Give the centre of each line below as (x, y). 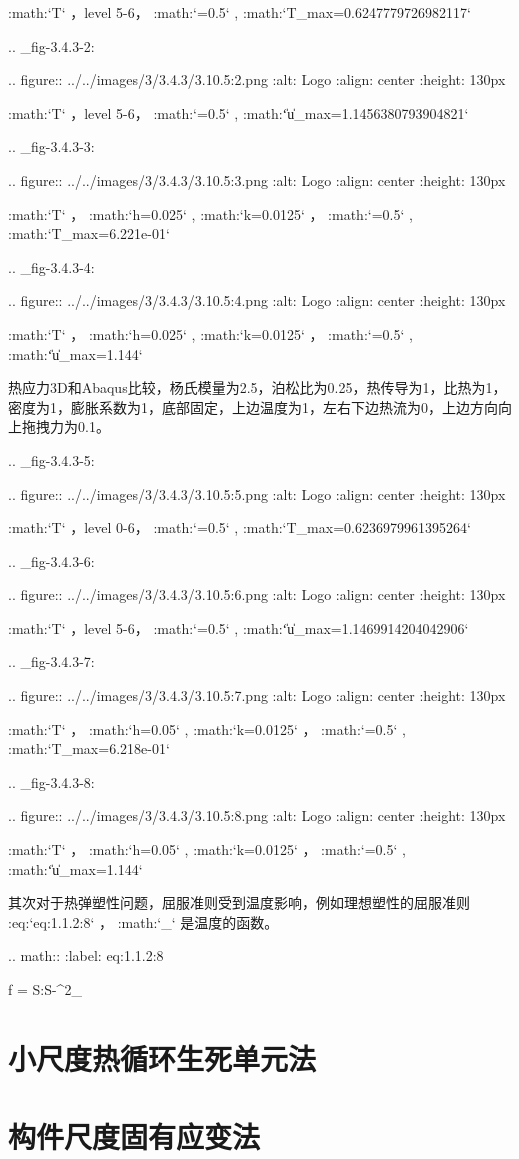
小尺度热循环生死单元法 (162, 1057)
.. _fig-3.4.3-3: (51, 146)
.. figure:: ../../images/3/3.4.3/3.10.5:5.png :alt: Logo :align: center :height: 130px (257, 493)
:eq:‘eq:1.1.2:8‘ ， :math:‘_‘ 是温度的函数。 (143, 921)
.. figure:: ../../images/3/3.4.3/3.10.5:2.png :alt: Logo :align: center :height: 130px (257, 79)
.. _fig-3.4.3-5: (51, 459)
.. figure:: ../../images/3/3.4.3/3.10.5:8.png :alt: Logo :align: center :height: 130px (257, 815)
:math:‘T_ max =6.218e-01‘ (89, 748)
